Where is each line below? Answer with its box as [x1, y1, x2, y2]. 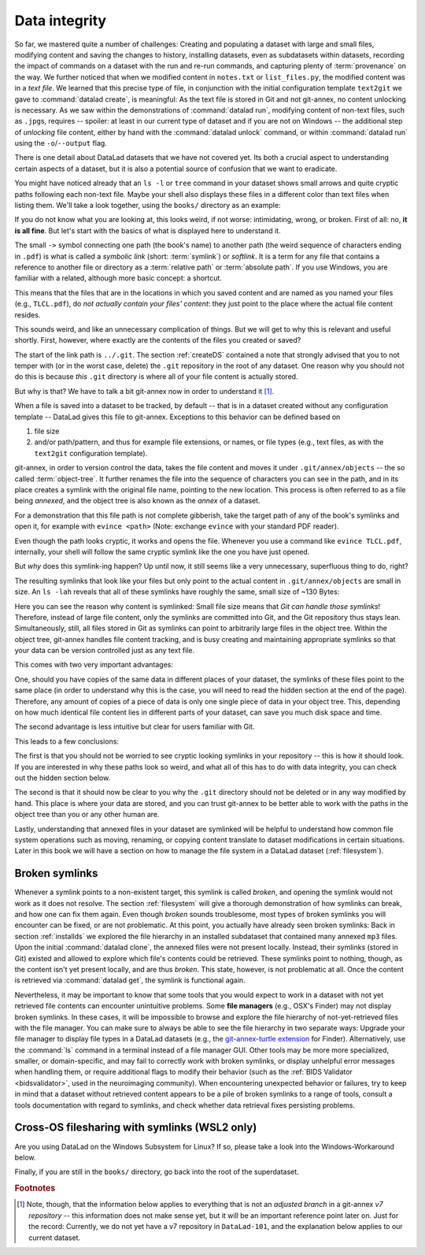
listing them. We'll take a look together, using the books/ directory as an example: [14, 201, 281, 210]
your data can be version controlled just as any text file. [14, 646, 195, 655]
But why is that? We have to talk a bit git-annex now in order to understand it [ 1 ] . [14, 386, 275, 395]
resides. [14, 310, 41, 319]
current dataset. [28, 1233, 81, 1242]
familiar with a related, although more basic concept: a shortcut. [14, 273, 222, 283]
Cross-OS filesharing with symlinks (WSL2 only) [14, 1121, 257, 1134]
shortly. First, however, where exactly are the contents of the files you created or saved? [14, 336, 301, 345]
